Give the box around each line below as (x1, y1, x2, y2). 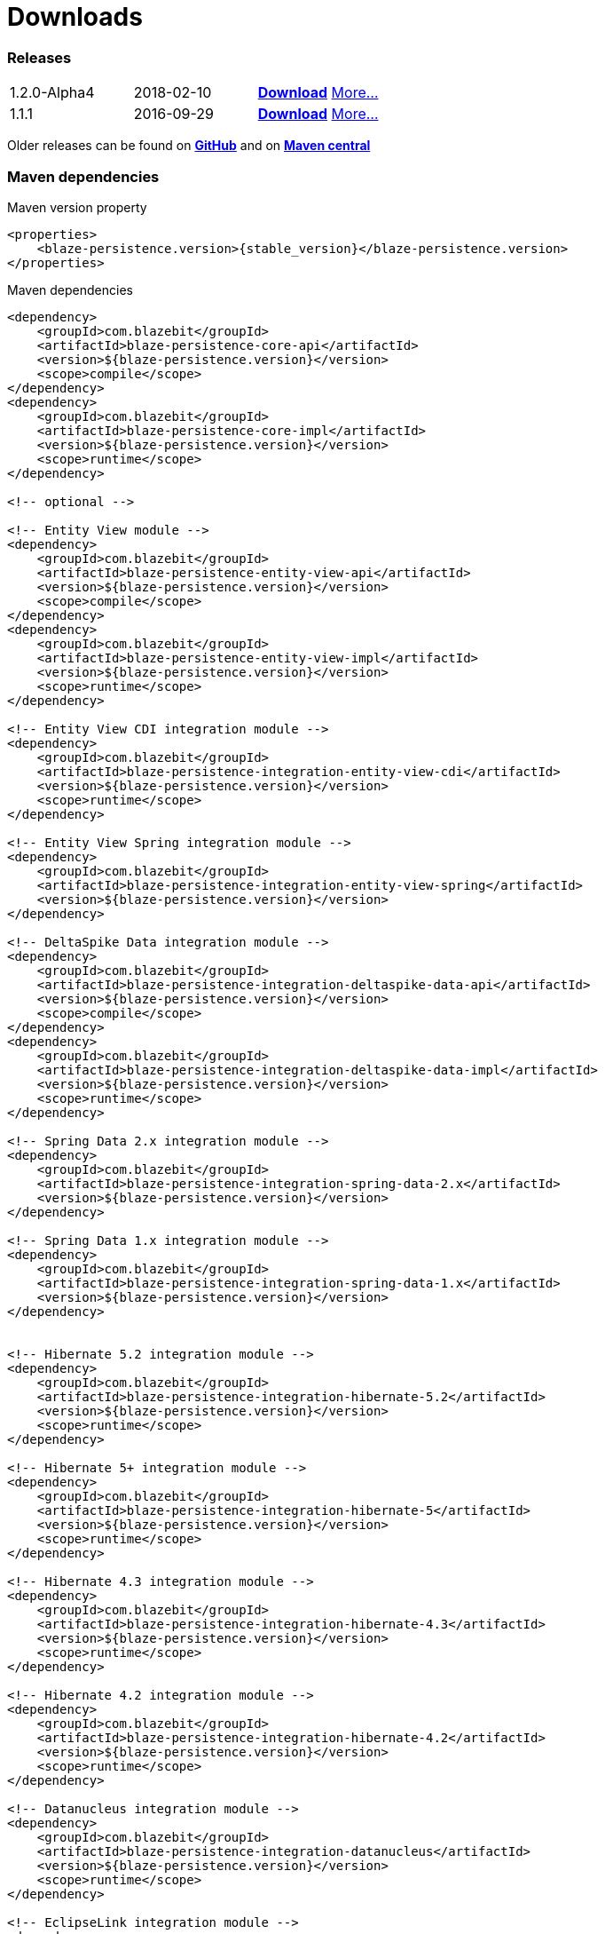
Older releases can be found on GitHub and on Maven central (7, 138, 371, 154)
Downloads (7, 2, 143, 32)
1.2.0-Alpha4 (10, 83, 95, 102)
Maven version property (7, 199, 147, 215)
